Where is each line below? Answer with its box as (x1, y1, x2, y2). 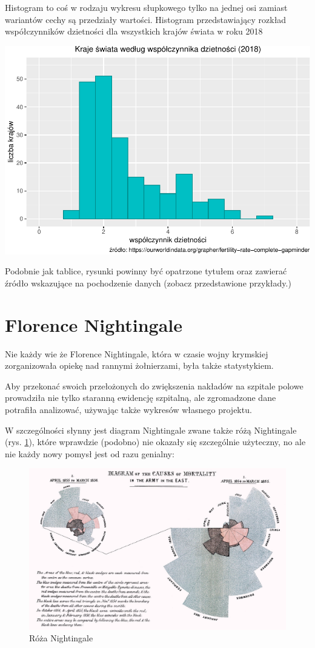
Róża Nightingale (29, 632, 93, 644)
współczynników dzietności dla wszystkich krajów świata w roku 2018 (5, 25, 263, 38)
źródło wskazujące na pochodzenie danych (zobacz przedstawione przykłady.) (5, 276, 291, 289)
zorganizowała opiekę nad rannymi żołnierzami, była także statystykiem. (5, 359, 274, 372)
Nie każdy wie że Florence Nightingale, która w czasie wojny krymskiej (5, 347, 268, 360)
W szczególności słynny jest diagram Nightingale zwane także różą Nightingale (5, 423, 297, 436)
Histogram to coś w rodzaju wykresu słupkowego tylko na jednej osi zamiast (5, 1, 288, 13)
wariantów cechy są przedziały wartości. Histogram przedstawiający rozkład (5, 13, 287, 25)
